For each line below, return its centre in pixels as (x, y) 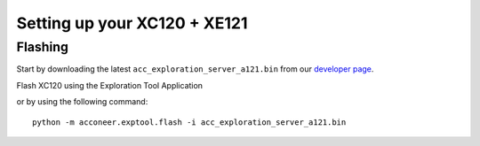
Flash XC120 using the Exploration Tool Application (110, 85)
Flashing (42, 47)
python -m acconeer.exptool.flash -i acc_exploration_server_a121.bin (189, 122)
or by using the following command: (82, 102)
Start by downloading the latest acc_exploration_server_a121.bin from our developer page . (195, 69)
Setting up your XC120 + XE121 (132, 23)
